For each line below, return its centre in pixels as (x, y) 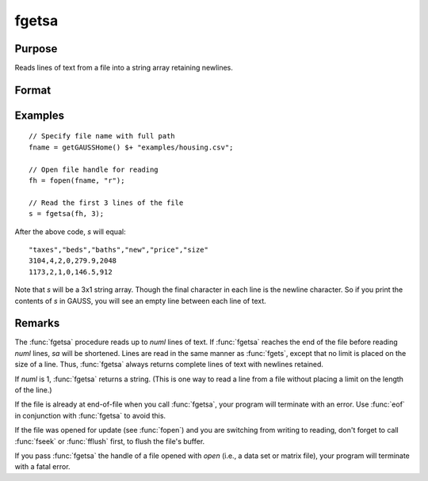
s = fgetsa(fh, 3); (67, 214)
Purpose (36, 49)
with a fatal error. (42, 467)
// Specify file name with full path (102, 136)
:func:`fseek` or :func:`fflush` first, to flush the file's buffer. (110, 441)
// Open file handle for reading (94, 169)
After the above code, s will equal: (70, 231)
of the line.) (33, 390)
